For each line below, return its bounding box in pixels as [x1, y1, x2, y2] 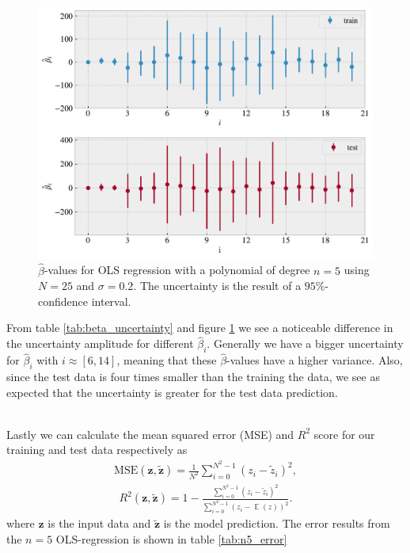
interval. [91, 292, 131, 309]
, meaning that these [116, 352, 217, 368]
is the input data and [47, 515, 151, 532]
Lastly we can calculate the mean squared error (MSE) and [6, 425, 294, 442]
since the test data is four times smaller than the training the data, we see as [6, 368, 380, 385]
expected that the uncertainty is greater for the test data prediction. [6, 383, 338, 400]
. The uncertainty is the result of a [133, 277, 302, 294]
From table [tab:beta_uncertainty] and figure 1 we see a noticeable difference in [6, 319, 393, 336]
